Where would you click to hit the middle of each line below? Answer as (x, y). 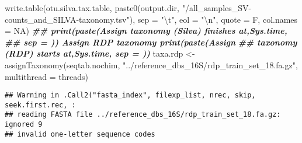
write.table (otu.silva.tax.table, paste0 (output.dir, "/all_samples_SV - (128, 8)
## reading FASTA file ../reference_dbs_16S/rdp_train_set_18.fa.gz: (143, 115)
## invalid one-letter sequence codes (80, 134)
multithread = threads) (46, 76)
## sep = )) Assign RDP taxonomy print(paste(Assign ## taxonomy (151, 42)
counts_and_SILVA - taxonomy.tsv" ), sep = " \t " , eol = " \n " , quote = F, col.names (151, 19)
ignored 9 (24, 125)
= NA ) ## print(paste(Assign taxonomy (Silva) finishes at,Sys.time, (146, 31)
